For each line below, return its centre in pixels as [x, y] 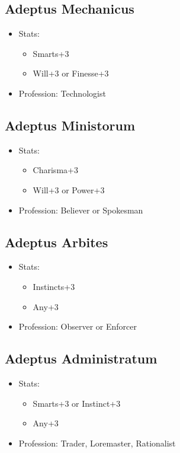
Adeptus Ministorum [70, 125]
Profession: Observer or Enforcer [78, 326]
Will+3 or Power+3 [69, 189]
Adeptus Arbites [57, 242]
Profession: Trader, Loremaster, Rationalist [97, 443]
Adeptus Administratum [81, 358]
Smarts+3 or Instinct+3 [77, 403]
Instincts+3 [54, 286]
